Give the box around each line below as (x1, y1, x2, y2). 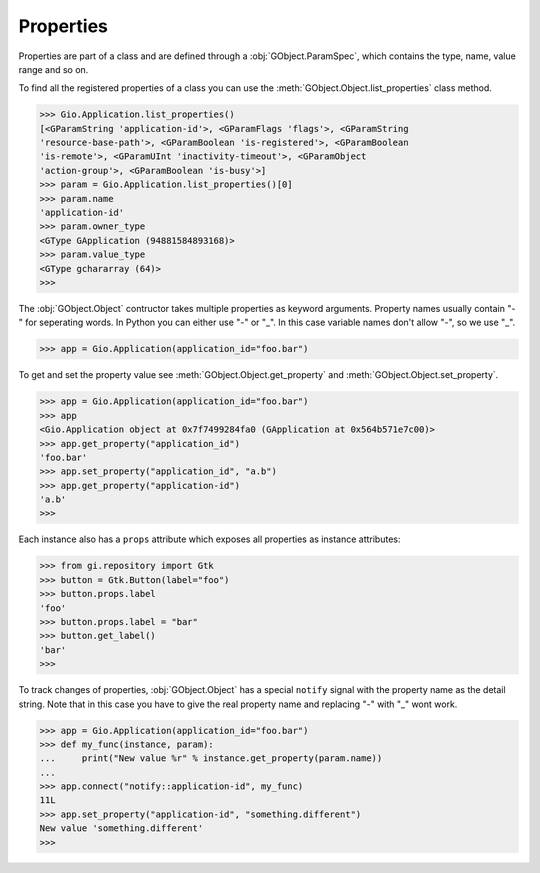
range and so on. (18, 63, 89, 75)
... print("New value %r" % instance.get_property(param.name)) (39, 753, 383, 764)
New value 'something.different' (39, 823, 204, 834)
